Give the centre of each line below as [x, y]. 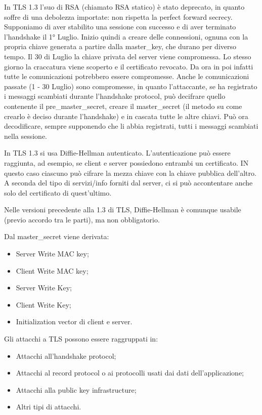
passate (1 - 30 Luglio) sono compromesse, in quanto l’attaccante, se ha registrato [131, 86]
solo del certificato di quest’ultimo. [58, 192]
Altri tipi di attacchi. [49, 407]
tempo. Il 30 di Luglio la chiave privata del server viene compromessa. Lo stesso [128, 56]
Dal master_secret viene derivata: [57, 236]
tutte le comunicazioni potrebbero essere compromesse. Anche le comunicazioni [127, 76]
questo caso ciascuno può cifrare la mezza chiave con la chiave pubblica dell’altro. [130, 173]
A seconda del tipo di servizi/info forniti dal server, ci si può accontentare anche [128, 183]
